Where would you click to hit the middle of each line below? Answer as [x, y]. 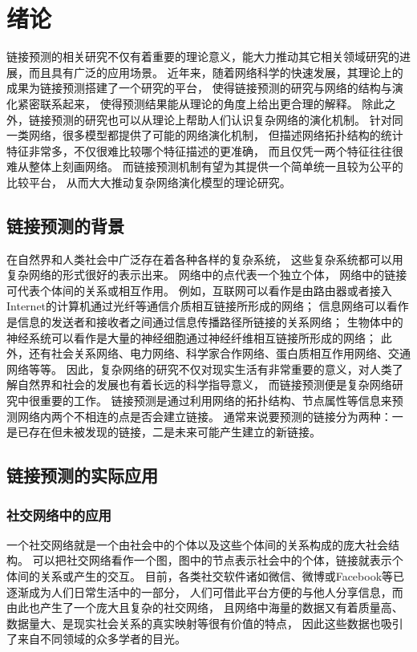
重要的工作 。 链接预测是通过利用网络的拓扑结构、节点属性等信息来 [216, 401]
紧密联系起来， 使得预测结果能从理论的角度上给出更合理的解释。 [188, 103]
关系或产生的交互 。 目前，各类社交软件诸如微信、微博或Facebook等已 [222, 575]
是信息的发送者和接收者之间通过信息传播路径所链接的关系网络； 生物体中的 [205, 322]
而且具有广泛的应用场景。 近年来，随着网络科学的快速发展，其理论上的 [216, 72]
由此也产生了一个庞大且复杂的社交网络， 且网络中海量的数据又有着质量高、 [205, 607]
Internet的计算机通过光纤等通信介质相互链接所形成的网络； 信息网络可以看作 [208, 306]
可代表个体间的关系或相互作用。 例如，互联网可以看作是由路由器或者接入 [199, 290]
